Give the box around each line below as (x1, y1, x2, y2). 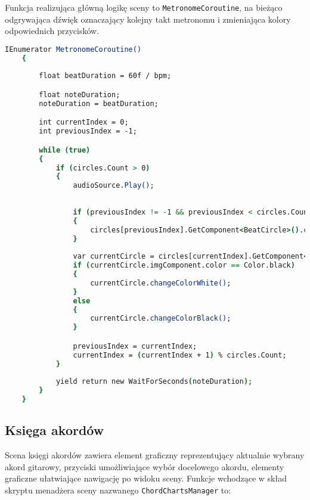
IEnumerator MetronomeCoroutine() (5, 45, 142, 54)
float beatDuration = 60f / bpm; (39, 72, 172, 80)
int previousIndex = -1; (39, 127, 137, 136)
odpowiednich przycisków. (5, 24, 100, 37)
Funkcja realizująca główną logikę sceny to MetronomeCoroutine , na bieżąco (5, 1, 283, 13)
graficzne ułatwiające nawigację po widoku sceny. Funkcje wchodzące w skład (5, 472, 287, 485)
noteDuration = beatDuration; (39, 99, 159, 108)
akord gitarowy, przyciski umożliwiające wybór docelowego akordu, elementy (5, 460, 284, 473)
